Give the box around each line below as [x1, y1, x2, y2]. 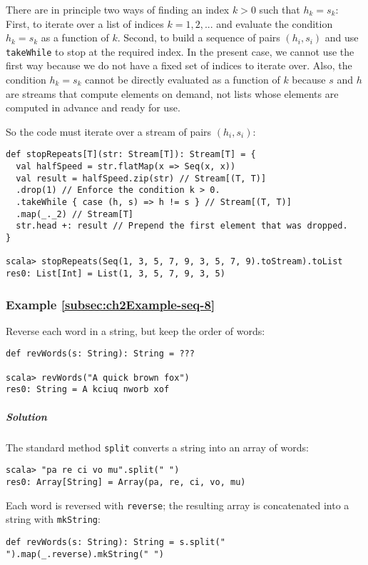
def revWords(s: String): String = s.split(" [6, 536, 225, 547]
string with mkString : [6, 511, 101, 526]
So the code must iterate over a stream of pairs [6, 124, 212, 139]
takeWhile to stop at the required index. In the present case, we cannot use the [6, 44, 354, 59]
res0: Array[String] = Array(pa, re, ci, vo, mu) [6, 476, 246, 487]
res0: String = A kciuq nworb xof [6, 384, 170, 395]
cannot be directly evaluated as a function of [85, 72, 280, 87]
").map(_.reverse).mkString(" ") [6, 549, 164, 559]
